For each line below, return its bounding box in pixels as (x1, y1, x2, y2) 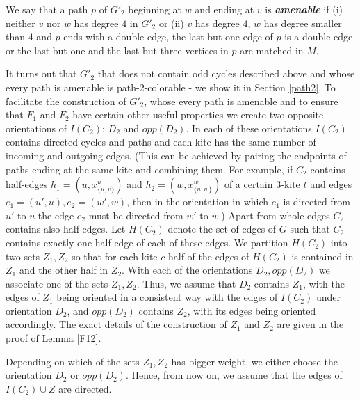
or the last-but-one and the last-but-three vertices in (6, 42, 229, 57)
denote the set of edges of (167, 221, 277, 236)
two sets (6, 249, 40, 263)
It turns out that (6, 66, 77, 81)
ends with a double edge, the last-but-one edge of (63, 29, 273, 44)
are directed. (58, 381, 112, 395)
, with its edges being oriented (187, 303, 316, 317)
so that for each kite (72, 249, 158, 263)
